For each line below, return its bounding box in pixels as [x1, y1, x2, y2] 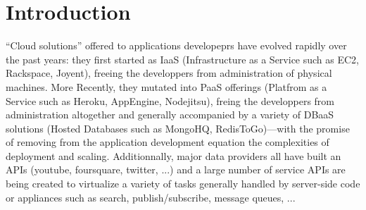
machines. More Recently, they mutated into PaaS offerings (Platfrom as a [6, 79, 327, 94]
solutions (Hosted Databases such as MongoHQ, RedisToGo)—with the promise [6, 121, 350, 135]
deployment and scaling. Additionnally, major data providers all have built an [6, 148, 341, 163]
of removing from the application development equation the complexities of [6, 135, 329, 149]
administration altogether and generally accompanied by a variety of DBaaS [6, 107, 334, 122]
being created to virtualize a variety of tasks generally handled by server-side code [6, 176, 360, 191]
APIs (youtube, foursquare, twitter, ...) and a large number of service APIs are [6, 162, 346, 177]
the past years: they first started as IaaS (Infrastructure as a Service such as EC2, [6, 51, 360, 66]
